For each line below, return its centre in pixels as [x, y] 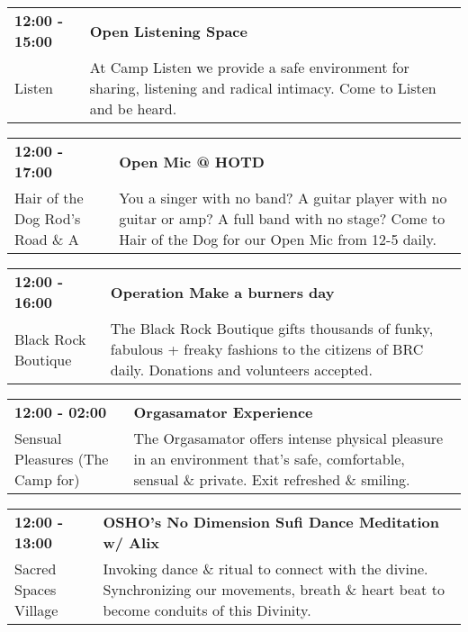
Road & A [47, 239]
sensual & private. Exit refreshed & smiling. [272, 479]
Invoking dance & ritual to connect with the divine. [265, 569]
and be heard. [133, 108]
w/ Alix [131, 542]
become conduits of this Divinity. [207, 610]
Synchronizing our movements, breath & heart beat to [274, 589]
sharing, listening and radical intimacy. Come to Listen [263, 88]
